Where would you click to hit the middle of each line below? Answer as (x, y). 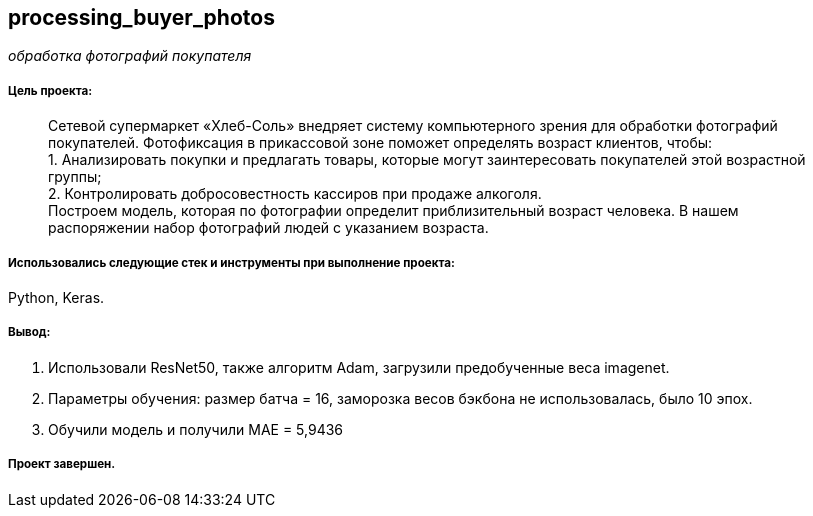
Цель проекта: (50, 90)
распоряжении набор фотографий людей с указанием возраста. (268, 228)
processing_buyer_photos (141, 17)
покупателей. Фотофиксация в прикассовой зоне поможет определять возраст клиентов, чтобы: (380, 143)
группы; (75, 177)
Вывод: (29, 332)
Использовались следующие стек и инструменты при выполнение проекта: (231, 262)
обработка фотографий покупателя (130, 56)
